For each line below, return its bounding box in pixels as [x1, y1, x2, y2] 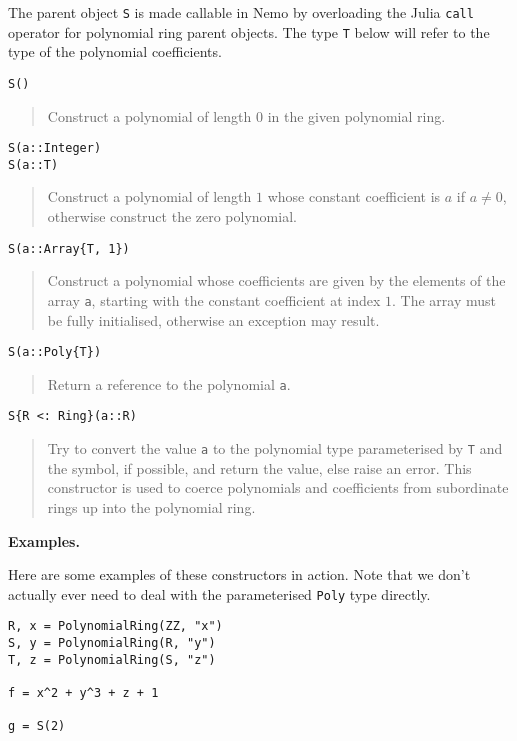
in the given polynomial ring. [267, 105, 446, 126]
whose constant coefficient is [267, 186, 441, 207]
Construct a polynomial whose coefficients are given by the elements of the [47, 270, 506, 291]
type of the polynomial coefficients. [8, 41, 222, 62]
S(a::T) [8, 157, 59, 172]
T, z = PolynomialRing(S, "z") [8, 652, 216, 667]
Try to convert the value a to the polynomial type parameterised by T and [47, 438, 503, 459]
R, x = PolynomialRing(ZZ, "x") [8, 619, 223, 634]
